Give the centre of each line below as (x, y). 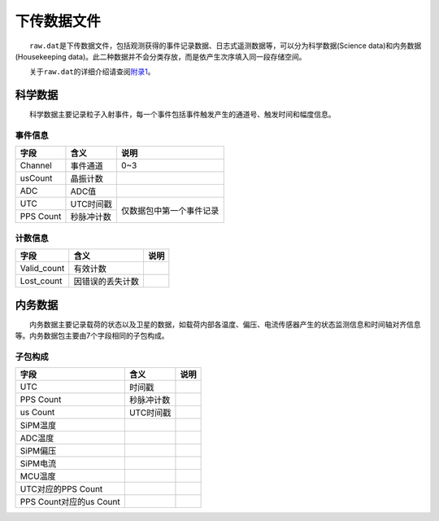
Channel (36, 165)
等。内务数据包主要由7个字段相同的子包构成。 (92, 336)
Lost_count (41, 281)
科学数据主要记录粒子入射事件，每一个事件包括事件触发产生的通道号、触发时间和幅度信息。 (183, 115)
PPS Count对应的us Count (70, 502)
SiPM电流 (38, 464)
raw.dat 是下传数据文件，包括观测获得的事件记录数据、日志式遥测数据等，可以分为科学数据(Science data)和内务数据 (226, 46)
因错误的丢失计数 (106, 282)
